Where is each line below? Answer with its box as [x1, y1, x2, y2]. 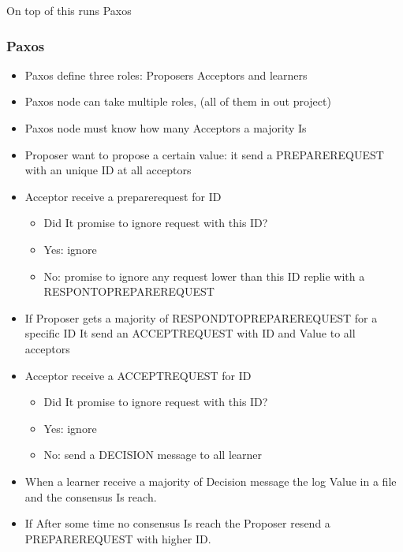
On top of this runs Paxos [6, 2, 132, 18]
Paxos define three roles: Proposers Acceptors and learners [24, 66, 308, 83]
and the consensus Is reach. [24, 488, 157, 505]
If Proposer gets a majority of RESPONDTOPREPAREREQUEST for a [24, 309, 378, 326]
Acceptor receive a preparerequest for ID [24, 188, 222, 204]
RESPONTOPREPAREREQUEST [43, 283, 215, 300]
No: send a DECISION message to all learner [43, 446, 262, 463]
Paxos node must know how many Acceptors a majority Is [24, 120, 307, 136]
